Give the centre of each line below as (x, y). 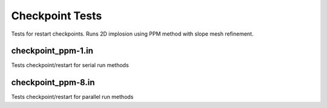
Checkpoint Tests (57, 16)
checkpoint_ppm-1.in (52, 51)
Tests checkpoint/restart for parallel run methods (72, 97)
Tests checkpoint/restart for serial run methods (70, 65)
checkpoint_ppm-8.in (53, 82)
